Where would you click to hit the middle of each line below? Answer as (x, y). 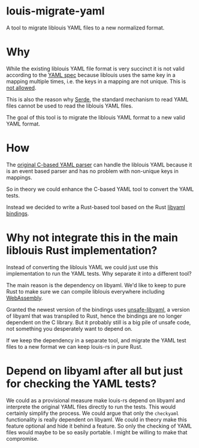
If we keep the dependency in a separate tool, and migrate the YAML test (97, 340)
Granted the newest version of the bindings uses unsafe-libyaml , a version (98, 309)
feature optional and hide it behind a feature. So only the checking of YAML (99, 426)
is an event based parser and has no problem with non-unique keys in (92, 171)
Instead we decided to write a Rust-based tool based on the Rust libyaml (96, 207)
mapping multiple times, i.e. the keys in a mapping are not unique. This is (96, 81)
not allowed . (21, 88)
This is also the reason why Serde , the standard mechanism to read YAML (97, 99)
